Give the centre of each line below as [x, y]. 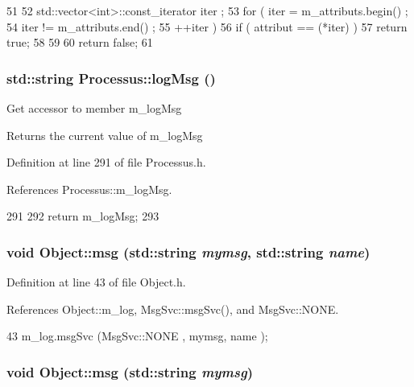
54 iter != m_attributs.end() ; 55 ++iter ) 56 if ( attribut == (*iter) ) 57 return [207, 26]
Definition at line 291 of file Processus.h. [106, 162]
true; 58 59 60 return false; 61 [80, 42]
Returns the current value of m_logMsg [105, 135]
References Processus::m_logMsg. [89, 189]
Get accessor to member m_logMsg [94, 108]
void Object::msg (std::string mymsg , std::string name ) [188, 251]
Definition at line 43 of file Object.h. [96, 282]
